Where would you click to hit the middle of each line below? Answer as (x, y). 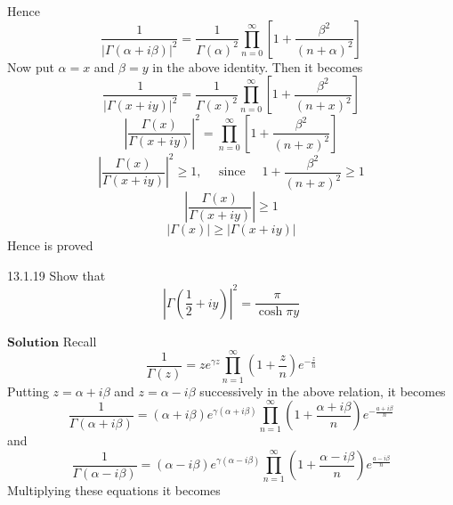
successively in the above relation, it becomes (323, 391)
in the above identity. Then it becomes (258, 66)
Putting (28, 391)
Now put (31, 66)
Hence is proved (50, 245)
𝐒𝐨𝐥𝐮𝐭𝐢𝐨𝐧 (33, 342)
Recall (80, 341)
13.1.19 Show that (57, 275)
